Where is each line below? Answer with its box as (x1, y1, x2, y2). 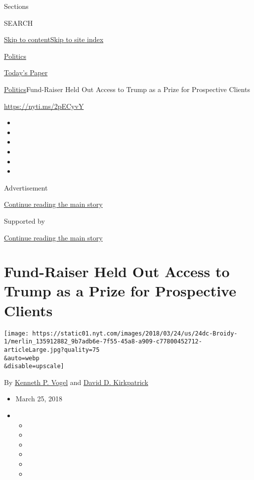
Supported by (4, 215, 45, 226)
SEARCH (4, 17, 33, 28)
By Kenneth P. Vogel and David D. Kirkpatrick (4, 377, 148, 387)
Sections (4, 1, 29, 11)
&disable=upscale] (4, 363, 64, 370)
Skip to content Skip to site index (4, 34, 104, 45)
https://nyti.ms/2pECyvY (4, 100, 84, 111)
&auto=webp (4, 354, 40, 362)
